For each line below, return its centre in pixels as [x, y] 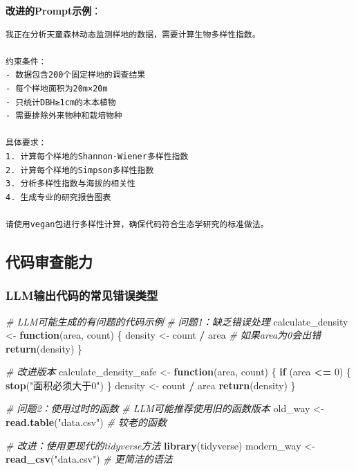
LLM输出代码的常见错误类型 [82, 295]
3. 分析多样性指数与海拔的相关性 [71, 184]
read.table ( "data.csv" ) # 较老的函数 [86, 422]
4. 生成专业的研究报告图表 [58, 197]
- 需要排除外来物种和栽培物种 [64, 116]
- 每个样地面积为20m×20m [57, 88]
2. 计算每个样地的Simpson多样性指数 [80, 170]
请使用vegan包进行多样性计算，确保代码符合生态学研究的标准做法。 [137, 224]
